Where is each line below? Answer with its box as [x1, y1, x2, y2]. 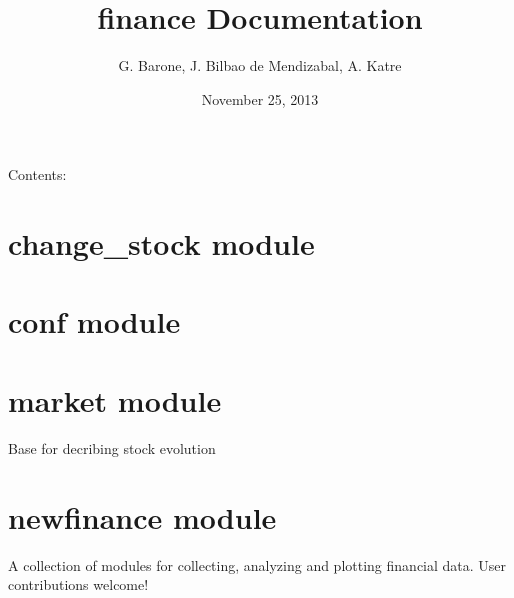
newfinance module [8, 496, 277, 537]
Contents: [8, 164, 67, 185]
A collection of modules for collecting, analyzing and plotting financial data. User [8, 554, 507, 575]
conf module [8, 301, 181, 342]
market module [8, 379, 222, 420]
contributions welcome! [8, 574, 149, 595]
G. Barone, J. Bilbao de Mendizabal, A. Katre [118, 55, 402, 76]
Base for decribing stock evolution [8, 437, 216, 458]
